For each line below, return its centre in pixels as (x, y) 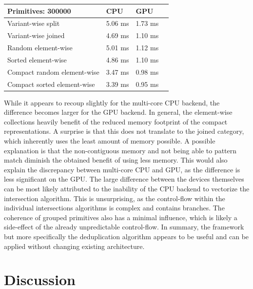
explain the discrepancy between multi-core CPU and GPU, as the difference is (122, 169)
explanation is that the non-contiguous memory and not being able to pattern (120, 150)
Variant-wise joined (36, 35)
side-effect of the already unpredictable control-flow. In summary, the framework (124, 227)
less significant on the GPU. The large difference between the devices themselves (124, 179)
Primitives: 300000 (39, 10)
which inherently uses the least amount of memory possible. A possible (110, 141)
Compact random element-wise (53, 72)
